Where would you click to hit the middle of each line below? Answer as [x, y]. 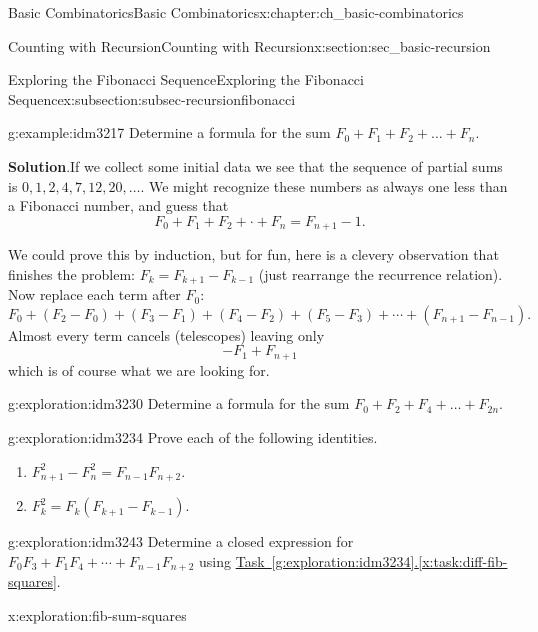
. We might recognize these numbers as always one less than [324, 185]
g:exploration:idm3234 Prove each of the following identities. [193, 437]
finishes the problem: [71, 273]
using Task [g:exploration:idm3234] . [309, 560]
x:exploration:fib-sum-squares [97, 614]
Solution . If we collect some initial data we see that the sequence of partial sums [255, 165]
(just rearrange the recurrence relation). [380, 273]
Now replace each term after [94, 294]
